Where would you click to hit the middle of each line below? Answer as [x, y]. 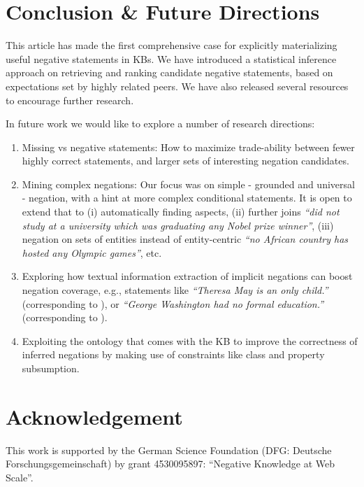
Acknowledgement [94, 416]
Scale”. [20, 477]
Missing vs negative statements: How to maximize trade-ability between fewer [188, 147]
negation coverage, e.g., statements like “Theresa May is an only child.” [175, 290]
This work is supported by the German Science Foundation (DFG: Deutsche [169, 450]
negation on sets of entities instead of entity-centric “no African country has [185, 239]
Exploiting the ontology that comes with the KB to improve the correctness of [190, 340]
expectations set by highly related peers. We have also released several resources [177, 86]
